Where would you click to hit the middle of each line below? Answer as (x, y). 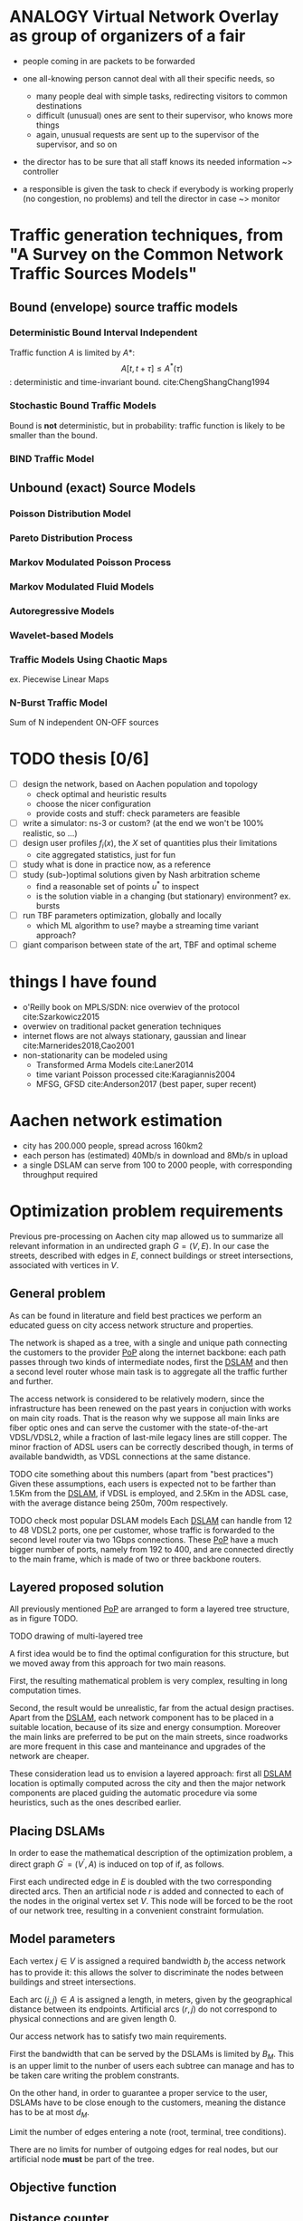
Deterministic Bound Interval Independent (104, 332)
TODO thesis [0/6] (79, 759)
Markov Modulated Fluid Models (82, 586)
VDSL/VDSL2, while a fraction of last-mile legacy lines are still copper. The (148, 1437)
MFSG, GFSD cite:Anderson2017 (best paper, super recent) (146, 1083)
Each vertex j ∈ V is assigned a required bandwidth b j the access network (148, 1961)
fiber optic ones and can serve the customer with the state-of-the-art (139, 1428)
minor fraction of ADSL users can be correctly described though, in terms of (151, 1447)
